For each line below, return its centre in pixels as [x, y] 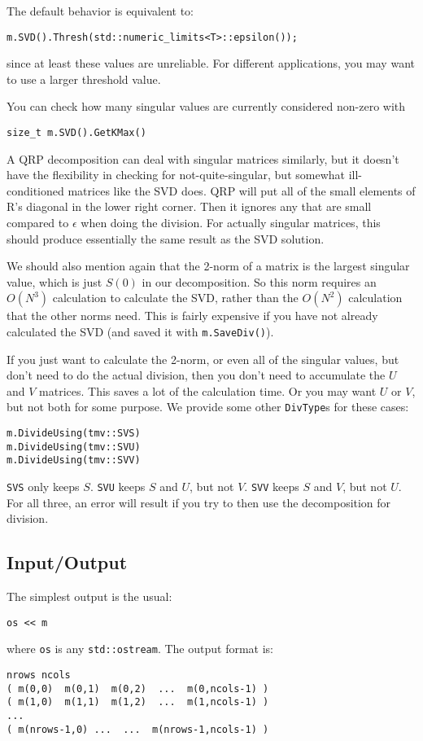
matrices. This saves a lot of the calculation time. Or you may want [208, 390]
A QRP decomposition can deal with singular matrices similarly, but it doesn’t [203, 158]
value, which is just [55, 281]
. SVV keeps [272, 487]
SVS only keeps [43, 487]
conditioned [35, 190]
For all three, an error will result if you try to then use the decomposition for [199, 502]
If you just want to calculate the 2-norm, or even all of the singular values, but [203, 359]
